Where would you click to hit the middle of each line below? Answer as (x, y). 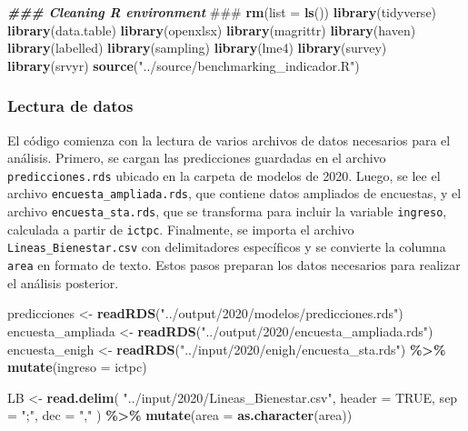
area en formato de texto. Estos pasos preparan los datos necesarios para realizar (234, 265)
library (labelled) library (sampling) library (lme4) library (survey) (197, 48)
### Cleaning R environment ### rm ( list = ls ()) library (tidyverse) (222, 12)
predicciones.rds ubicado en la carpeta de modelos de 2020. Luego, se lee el (224, 175)
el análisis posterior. (63, 282)
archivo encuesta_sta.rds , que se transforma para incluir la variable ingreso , (227, 211)
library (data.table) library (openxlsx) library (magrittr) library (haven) (212, 30)
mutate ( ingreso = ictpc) (77, 367)
